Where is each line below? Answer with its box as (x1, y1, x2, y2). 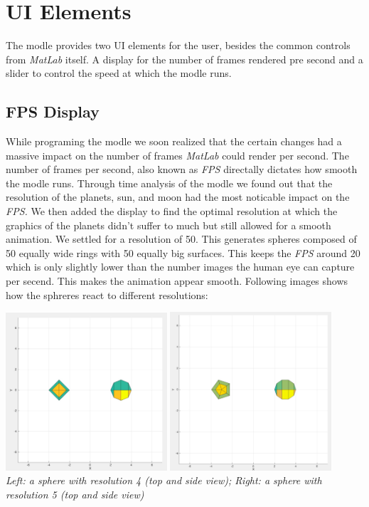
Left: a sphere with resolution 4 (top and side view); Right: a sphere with (6, 473, 322, 488)
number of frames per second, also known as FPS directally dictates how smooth (6, 162, 358, 177)
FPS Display (6, 100, 100, 122)
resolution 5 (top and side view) (6, 487, 144, 501)
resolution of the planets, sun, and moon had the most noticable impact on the (6, 189, 350, 204)
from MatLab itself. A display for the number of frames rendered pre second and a (6, 51, 363, 66)
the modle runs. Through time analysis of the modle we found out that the (6, 175, 333, 190)
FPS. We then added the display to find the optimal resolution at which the (6, 204, 338, 219)
